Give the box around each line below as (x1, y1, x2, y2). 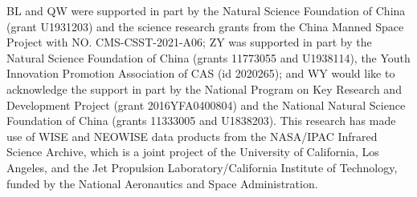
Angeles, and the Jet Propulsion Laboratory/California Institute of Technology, (6, 159, 398, 175)
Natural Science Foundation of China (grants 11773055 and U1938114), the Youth (6, 49, 411, 66)
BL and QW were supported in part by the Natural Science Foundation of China (6, 2, 406, 18)
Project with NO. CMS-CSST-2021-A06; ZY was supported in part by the (6, 34, 372, 50)
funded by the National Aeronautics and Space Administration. (6, 175, 318, 191)
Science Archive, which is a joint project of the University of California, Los (6, 143, 379, 160)
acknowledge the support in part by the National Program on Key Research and (6, 80, 402, 97)
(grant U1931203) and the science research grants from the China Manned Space (6, 18, 404, 34)
